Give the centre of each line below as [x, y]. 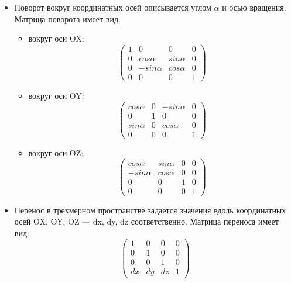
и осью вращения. [254, 7]
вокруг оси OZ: [56, 152]
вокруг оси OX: [56, 38]
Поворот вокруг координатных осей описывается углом [113, 7]
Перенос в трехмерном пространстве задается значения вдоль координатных [150, 210]
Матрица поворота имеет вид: [67, 18]
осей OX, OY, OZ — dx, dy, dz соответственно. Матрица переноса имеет [146, 221]
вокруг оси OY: [56, 95]
